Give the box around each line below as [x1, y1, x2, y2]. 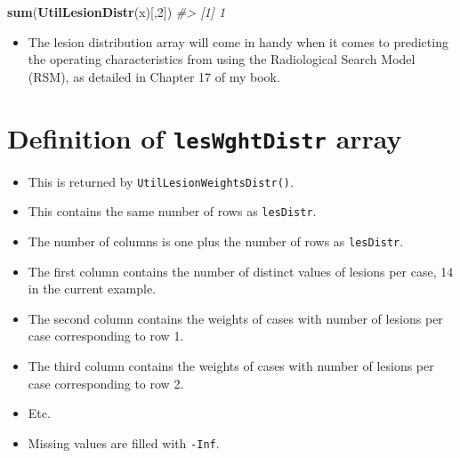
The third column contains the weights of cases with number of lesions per [28, 356, 434, 374]
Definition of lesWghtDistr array [7, 119, 402, 156]
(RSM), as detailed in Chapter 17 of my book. [28, 67, 280, 85]
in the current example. [28, 279, 156, 298]
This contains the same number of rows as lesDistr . [28, 202, 317, 221]
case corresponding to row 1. [28, 326, 184, 345]
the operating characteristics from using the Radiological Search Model [28, 50, 416, 68]
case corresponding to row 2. [28, 374, 184, 392]
